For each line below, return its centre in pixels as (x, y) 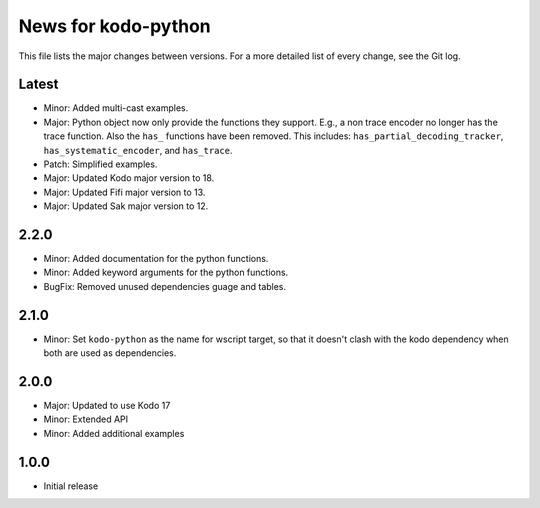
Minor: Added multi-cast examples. (116, 108)
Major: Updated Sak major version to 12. (126, 206)
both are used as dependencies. (110, 353)
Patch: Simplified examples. (100, 164)
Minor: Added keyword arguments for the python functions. (166, 272)
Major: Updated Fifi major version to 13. (124, 192)
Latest (38, 84)
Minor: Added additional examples (114, 433)
